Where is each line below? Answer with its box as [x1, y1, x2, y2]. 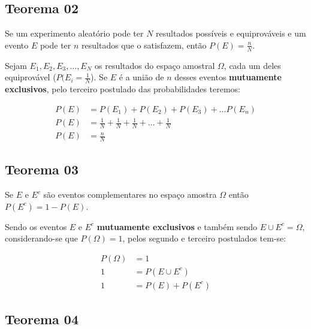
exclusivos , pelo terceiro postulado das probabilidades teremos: [5, 83, 240, 95]
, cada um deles [224, 59, 281, 71]
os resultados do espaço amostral [95, 59, 215, 71]
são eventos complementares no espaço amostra [43, 188, 217, 201]
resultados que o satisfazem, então [81, 38, 207, 51]
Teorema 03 [5, 160, 78, 179]
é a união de [119, 71, 164, 83]
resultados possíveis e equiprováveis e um [156, 27, 306, 40]
